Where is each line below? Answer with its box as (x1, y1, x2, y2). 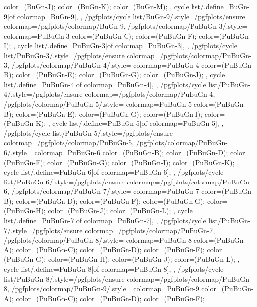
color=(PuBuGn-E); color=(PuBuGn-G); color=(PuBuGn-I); (15, 108, 202, 119)
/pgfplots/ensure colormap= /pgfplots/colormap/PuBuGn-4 (32, 89, 213, 99)
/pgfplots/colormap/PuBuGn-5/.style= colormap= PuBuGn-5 (4, 98, 192, 109)
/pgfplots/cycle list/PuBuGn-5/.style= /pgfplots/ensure (4, 127, 173, 138)
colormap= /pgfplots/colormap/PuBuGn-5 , (4, 137, 134, 148)
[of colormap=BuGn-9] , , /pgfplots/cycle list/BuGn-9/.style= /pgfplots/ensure (7, 11, 245, 21)
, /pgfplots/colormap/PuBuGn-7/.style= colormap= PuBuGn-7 (7, 186, 199, 196)
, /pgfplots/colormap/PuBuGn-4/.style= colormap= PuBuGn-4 (7, 60, 199, 70)
